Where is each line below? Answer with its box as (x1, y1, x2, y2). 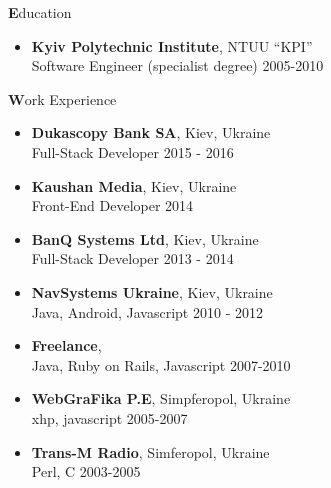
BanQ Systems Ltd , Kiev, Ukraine (31, 228, 259, 249)
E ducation (8, 2, 72, 22)
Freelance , (31, 335, 102, 356)
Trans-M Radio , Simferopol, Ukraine (31, 441, 270, 462)
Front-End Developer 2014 (31, 195, 194, 216)
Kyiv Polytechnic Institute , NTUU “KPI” (31, 35, 313, 56)
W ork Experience (8, 88, 117, 109)
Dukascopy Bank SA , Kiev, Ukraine (31, 122, 271, 143)
